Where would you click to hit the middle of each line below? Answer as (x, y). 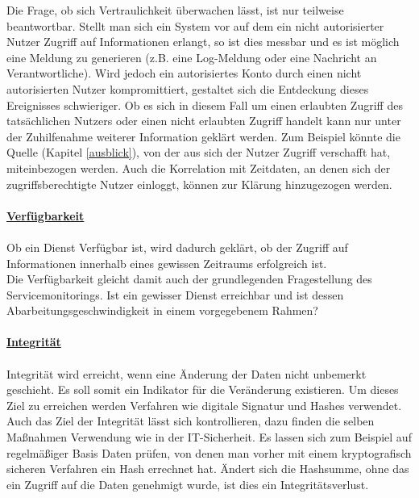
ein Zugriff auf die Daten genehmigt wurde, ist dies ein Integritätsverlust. (188, 484)
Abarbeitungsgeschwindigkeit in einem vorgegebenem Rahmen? (162, 310)
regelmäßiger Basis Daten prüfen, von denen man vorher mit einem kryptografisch (209, 452)
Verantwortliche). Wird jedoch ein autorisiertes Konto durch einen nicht (184, 73)
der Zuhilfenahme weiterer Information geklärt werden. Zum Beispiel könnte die (203, 136)
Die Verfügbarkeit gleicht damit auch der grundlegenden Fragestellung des (189, 279)
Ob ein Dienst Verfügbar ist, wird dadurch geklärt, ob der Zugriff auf (177, 247)
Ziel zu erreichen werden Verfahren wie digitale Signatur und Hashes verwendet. (204, 405)
